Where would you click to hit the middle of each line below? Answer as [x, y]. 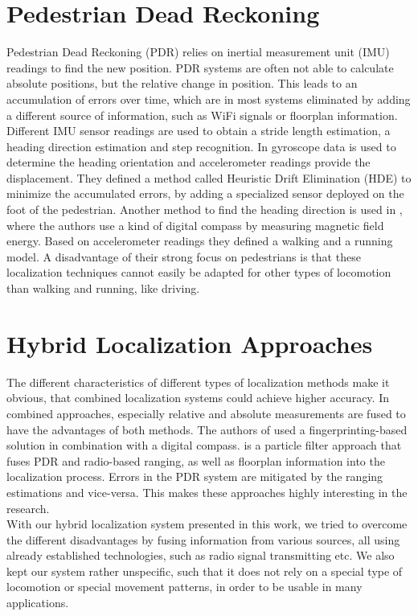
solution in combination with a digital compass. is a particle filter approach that [204, 445]
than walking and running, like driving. [103, 288]
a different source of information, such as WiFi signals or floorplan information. [202, 115]
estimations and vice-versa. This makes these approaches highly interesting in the [207, 492]
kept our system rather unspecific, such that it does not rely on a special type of [205, 571]
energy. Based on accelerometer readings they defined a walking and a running [200, 241]
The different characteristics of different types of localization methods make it [198, 382]
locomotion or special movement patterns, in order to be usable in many [184, 587]
